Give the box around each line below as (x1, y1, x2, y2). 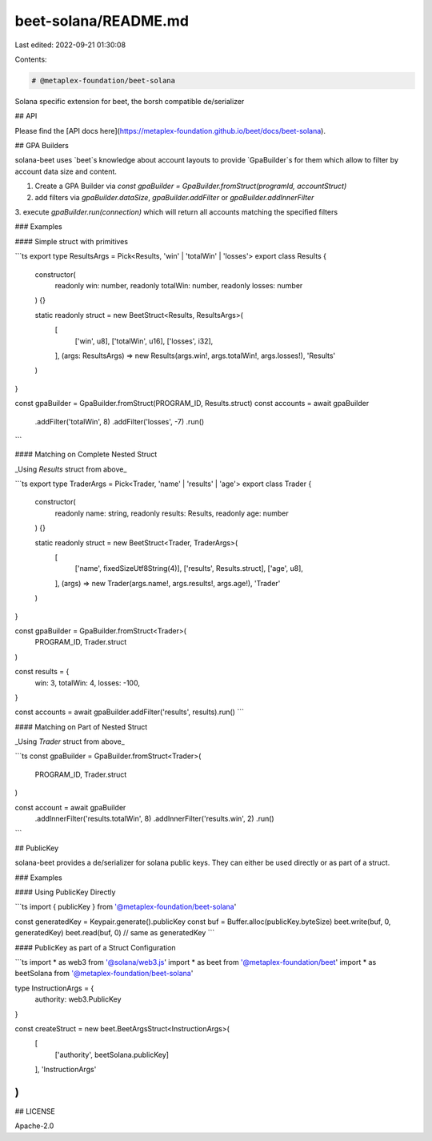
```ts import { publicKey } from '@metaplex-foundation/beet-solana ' (14, 902, 237, 912)
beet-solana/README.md (14, 12, 190, 30)
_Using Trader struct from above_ (14, 737, 126, 746)
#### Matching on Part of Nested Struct (14, 721, 148, 732)
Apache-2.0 (14, 1121, 54, 1131)
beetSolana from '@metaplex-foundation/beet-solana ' (14, 969, 194, 978)
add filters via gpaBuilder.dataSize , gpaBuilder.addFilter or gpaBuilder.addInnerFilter (34, 192, 314, 202)
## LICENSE (14, 1106, 55, 1116)
